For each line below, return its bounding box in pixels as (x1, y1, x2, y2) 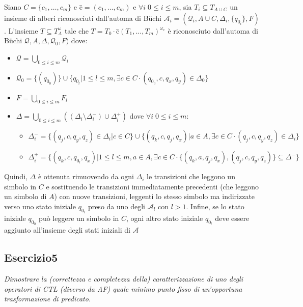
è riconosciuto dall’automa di (168, 25, 258, 36)
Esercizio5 (4, 249, 58, 265)
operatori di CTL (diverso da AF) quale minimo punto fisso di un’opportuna (4, 283, 242, 294)
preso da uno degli (88, 201, 146, 211)
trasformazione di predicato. (4, 293, 91, 304)
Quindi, (4, 171, 27, 182)
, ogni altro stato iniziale (126, 213, 203, 224)
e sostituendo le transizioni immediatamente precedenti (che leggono (46, 181, 259, 191)
